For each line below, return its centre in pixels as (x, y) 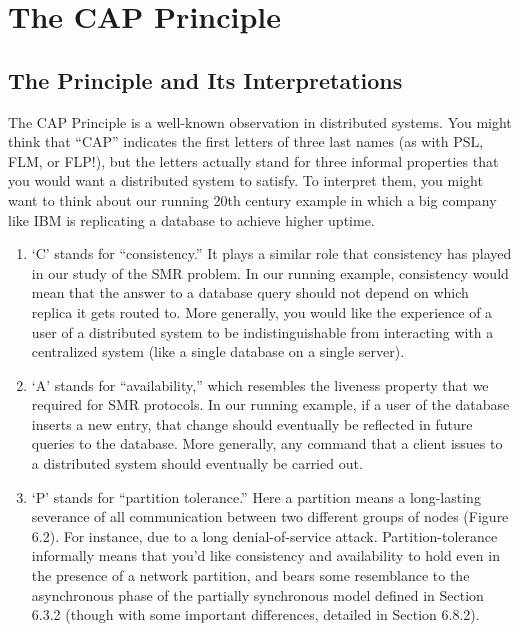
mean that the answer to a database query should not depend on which (250, 292)
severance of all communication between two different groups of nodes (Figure (270, 516)
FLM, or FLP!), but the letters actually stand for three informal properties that (253, 160)
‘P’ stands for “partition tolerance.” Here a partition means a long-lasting (256, 496)
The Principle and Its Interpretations (205, 79)
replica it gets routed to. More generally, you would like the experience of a (262, 311)
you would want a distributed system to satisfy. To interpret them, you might (245, 180)
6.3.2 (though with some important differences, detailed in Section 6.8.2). (255, 614)
